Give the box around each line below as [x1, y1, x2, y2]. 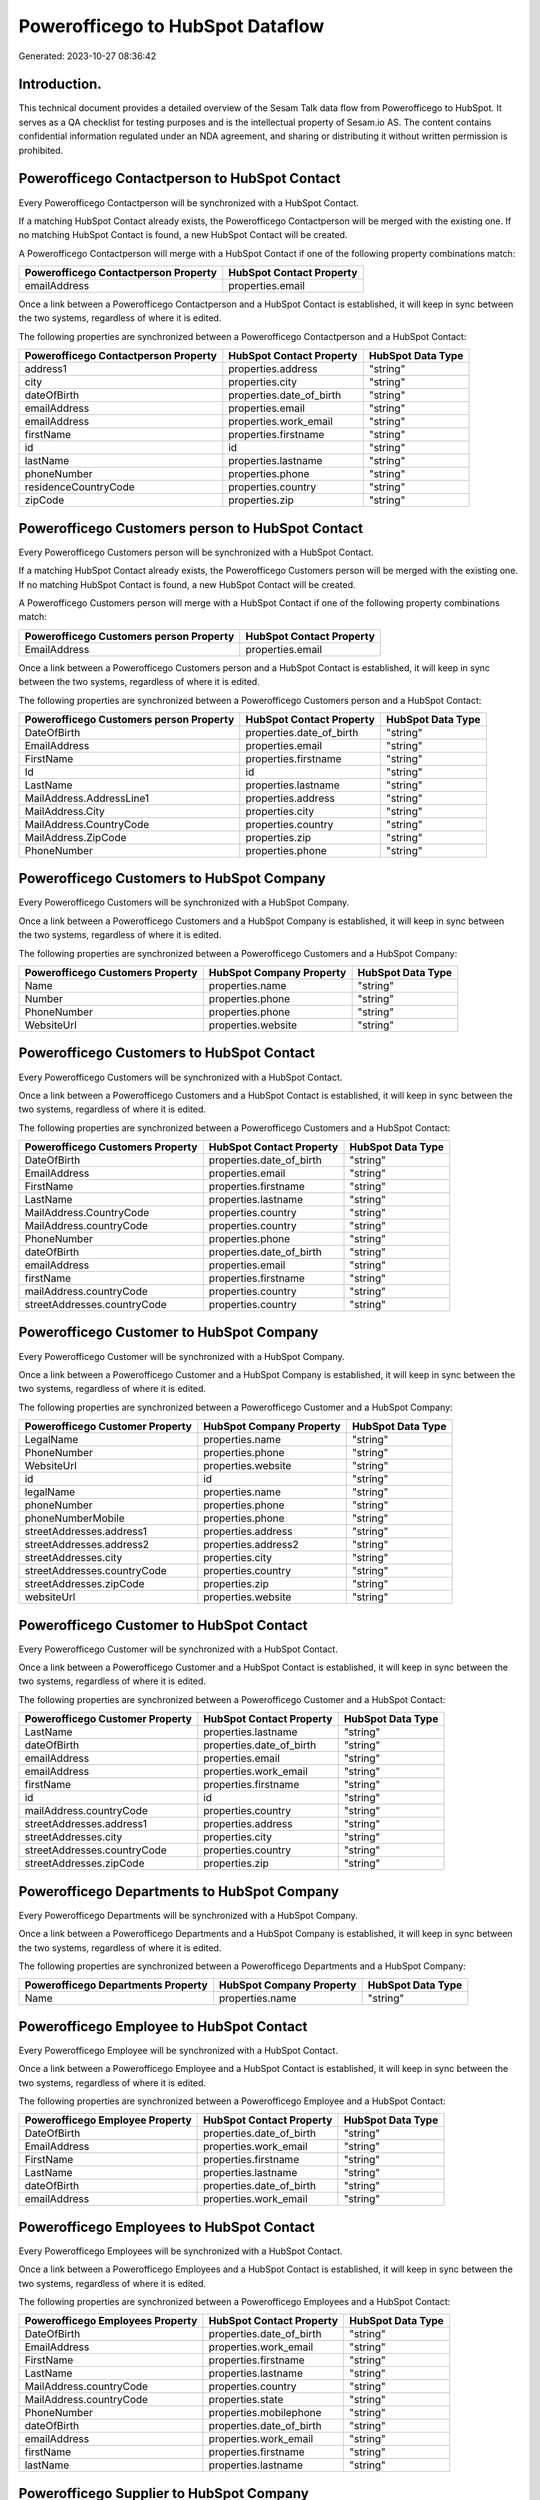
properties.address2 [203, 1538, 299, 1552]
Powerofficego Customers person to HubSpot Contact [18, 520, 364, 537]
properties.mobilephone [208, 2406, 322, 2420]
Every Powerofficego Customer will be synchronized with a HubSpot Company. [18, 1350, 345, 1362]
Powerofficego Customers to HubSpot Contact [18, 1045, 315, 1062]
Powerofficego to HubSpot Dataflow [18, 15, 325, 37]
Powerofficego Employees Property [24, 2314, 198, 2328]
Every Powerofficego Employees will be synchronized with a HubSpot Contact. [18, 2245, 344, 2257]
